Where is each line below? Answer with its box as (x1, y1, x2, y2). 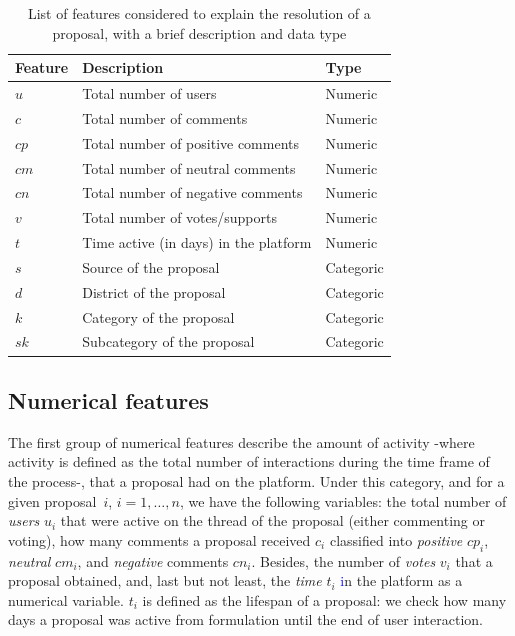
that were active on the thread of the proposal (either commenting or (60, 510, 485, 531)
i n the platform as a (340, 570, 463, 591)
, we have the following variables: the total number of (179, 490, 507, 511)
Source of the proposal (82, 256, 220, 277)
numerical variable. (8, 589, 124, 610)
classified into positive (329, 529, 463, 550)
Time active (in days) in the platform (82, 232, 312, 253)
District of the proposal (82, 281, 226, 302)
